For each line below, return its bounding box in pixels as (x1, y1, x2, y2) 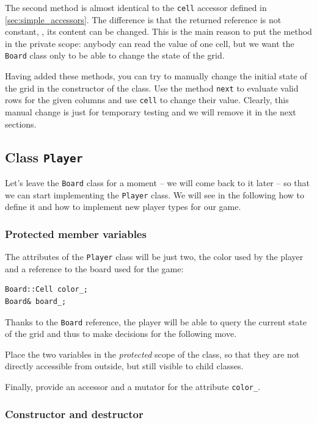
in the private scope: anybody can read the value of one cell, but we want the (5, 37, 294, 49)
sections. (5, 117, 37, 130)
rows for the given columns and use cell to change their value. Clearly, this (5, 93, 289, 106)
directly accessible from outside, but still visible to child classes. (5, 360, 244, 372)
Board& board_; (5, 297, 67, 306)
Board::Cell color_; (5, 285, 89, 294)
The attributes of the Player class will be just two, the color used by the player (5, 250, 304, 263)
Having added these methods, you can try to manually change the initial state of (5, 70, 307, 82)
